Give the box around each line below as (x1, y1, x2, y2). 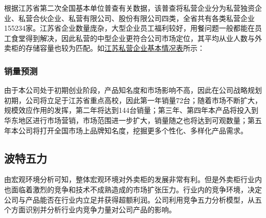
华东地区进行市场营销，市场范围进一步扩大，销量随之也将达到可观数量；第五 (4, 114, 262, 125)
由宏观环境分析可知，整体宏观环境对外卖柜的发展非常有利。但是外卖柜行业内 (4, 174, 262, 185)
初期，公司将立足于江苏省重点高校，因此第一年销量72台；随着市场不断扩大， (4, 94, 262, 105)
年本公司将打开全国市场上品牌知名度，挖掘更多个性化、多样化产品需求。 (4, 125, 248, 135)
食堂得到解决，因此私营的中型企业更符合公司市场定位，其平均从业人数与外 (11, 32, 262, 43)
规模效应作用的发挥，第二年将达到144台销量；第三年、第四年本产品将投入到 (4, 105, 258, 115)
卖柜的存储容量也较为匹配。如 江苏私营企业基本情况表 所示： (4, 43, 205, 53)
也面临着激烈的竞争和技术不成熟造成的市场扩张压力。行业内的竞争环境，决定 (4, 184, 262, 194)
